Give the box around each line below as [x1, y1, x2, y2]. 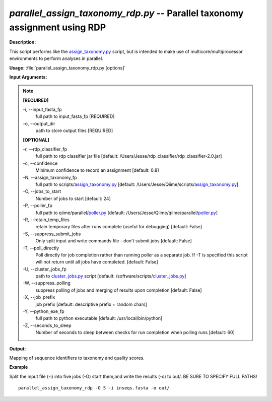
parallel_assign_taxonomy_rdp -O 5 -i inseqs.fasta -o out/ [18, 385, 170, 391]
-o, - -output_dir [23, 120, 55, 126]
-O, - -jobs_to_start [23, 188, 61, 194]
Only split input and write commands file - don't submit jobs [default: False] [35, 238, 192, 244]
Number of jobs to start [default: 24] [35, 195, 111, 202]
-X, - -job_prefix [23, 294, 55, 300]
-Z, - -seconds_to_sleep [23, 322, 72, 328]
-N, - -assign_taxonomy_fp [23, 174, 77, 180]
